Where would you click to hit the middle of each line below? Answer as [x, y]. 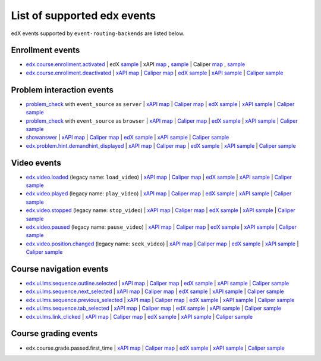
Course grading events [54, 334]
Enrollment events [45, 50]
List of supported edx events [83, 15]
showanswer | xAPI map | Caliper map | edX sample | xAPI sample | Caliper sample [128, 138]
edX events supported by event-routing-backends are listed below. [98, 33]
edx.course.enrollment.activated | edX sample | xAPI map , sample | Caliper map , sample [136, 64]
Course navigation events [60, 269]
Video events [36, 163]
